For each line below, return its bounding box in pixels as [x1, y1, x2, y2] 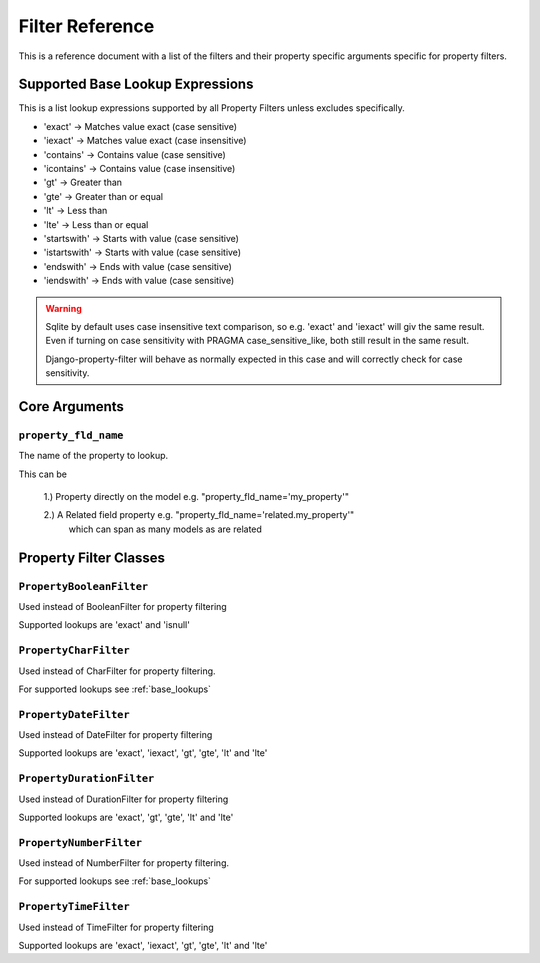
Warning [45, 302, 82, 314]
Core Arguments [18, 398, 125, 415]
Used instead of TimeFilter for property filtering [18, 921, 214, 933]
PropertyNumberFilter [18, 836, 142, 849]
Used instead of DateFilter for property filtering [18, 729, 213, 741]
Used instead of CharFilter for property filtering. [18, 665, 216, 677]
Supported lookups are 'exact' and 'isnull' [18, 619, 190, 631]
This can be [18, 468, 67, 480]
